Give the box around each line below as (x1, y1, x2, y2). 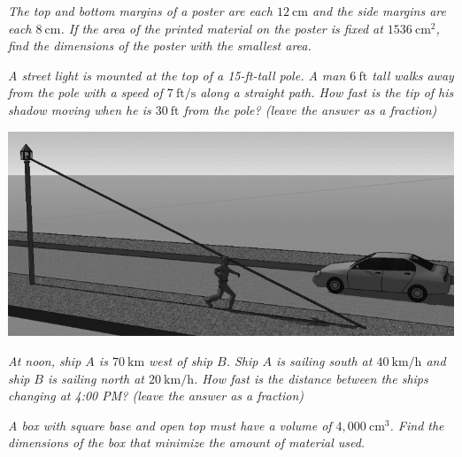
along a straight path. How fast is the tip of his (200, 83, 454, 102)
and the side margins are (312, 2, 446, 19)
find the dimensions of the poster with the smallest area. (8, 36, 312, 55)
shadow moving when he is (8, 100, 151, 118)
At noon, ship (8, 351, 81, 369)
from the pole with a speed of (8, 83, 163, 102)
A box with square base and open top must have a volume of (8, 415, 332, 434)
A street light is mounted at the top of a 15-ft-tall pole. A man (8, 65, 346, 84)
